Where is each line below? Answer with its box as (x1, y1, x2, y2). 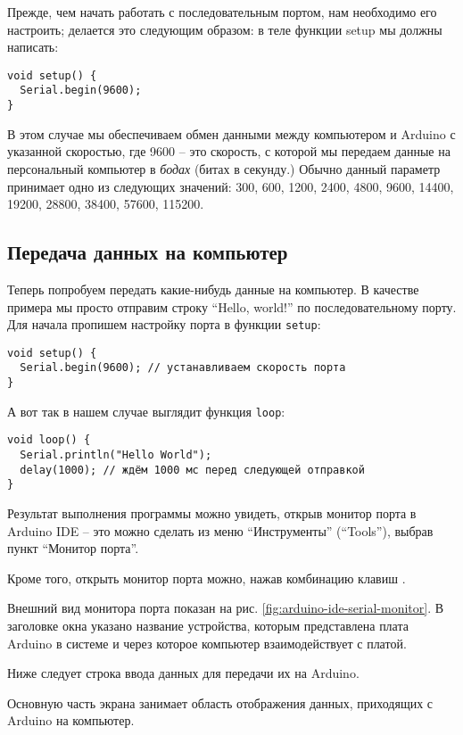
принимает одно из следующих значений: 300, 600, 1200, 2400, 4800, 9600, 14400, (7, 177, 454, 195)
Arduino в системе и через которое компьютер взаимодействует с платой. (7, 633, 407, 652)
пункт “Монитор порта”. (7, 539, 139, 557)
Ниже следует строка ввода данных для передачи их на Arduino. (7, 664, 360, 682)
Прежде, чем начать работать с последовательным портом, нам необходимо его (7, 3, 437, 21)
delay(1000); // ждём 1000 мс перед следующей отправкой (20, 463, 365, 476)
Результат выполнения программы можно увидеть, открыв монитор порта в (7, 504, 417, 523)
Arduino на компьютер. (7, 711, 135, 730)
